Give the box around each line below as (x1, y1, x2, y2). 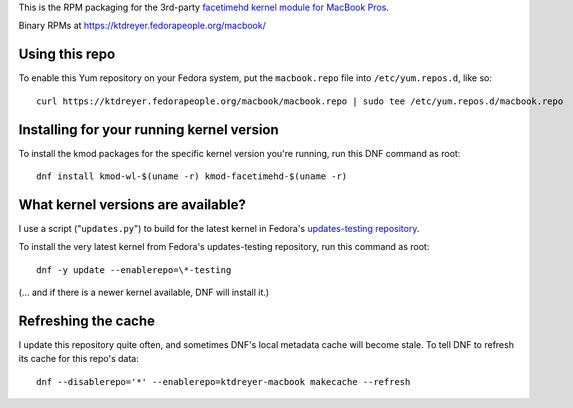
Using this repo (18, 46, 116, 63)
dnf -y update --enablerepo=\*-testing (36, 264, 232, 275)
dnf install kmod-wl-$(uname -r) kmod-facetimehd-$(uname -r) (36, 170, 348, 182)
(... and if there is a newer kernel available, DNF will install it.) (18, 286, 270, 299)
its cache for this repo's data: (18, 353, 139, 365)
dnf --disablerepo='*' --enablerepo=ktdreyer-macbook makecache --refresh (36, 376, 411, 387)
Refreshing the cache (18, 312, 155, 329)
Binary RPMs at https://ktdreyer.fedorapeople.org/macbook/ (18, 20, 267, 32)
